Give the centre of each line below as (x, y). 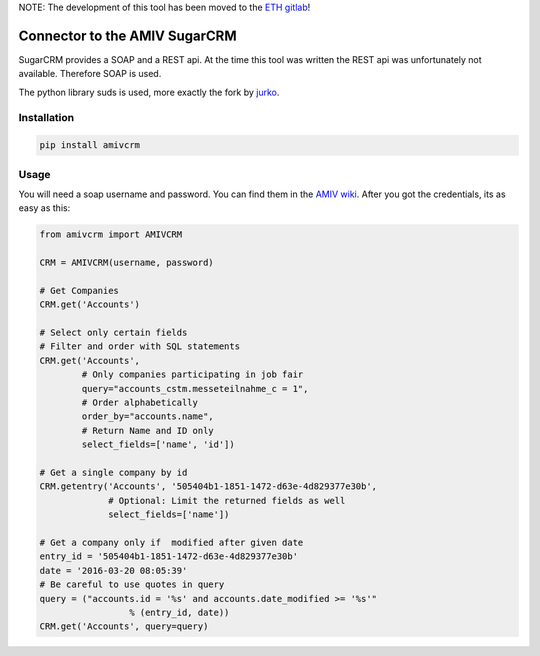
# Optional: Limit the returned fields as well (227, 500)
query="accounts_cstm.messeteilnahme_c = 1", (195, 388)
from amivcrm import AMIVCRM (111, 234)
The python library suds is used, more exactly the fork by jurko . (149, 92)
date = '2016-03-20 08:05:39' (113, 570)
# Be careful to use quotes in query (132, 584)
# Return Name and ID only (147, 430)
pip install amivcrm (89, 145)
